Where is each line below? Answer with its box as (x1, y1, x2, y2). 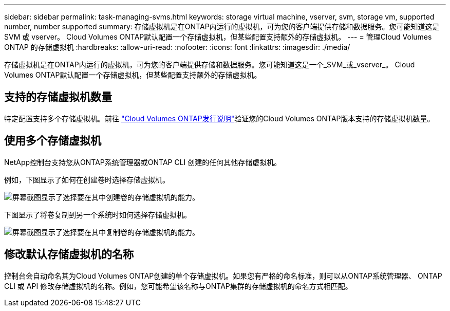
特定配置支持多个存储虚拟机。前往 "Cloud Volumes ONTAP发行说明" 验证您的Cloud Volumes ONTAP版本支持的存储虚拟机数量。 (4, 114, 435, 123)
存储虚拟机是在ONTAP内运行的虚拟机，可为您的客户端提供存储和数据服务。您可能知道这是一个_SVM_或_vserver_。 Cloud (4, 60, 415, 69)
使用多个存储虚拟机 (4, 134, 101, 148)
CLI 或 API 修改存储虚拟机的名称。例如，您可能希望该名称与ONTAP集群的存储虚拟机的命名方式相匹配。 (4, 281, 352, 290)
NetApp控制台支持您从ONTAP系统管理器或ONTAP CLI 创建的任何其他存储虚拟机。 (4, 157, 282, 167)
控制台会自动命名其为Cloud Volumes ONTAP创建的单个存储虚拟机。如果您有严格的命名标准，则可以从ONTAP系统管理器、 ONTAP (4, 271, 442, 280)
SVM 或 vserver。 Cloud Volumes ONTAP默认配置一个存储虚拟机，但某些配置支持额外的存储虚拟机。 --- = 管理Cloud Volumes (4, 32, 432, 41)
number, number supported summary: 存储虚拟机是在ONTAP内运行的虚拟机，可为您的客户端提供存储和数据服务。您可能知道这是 (4, 22, 440, 31)
